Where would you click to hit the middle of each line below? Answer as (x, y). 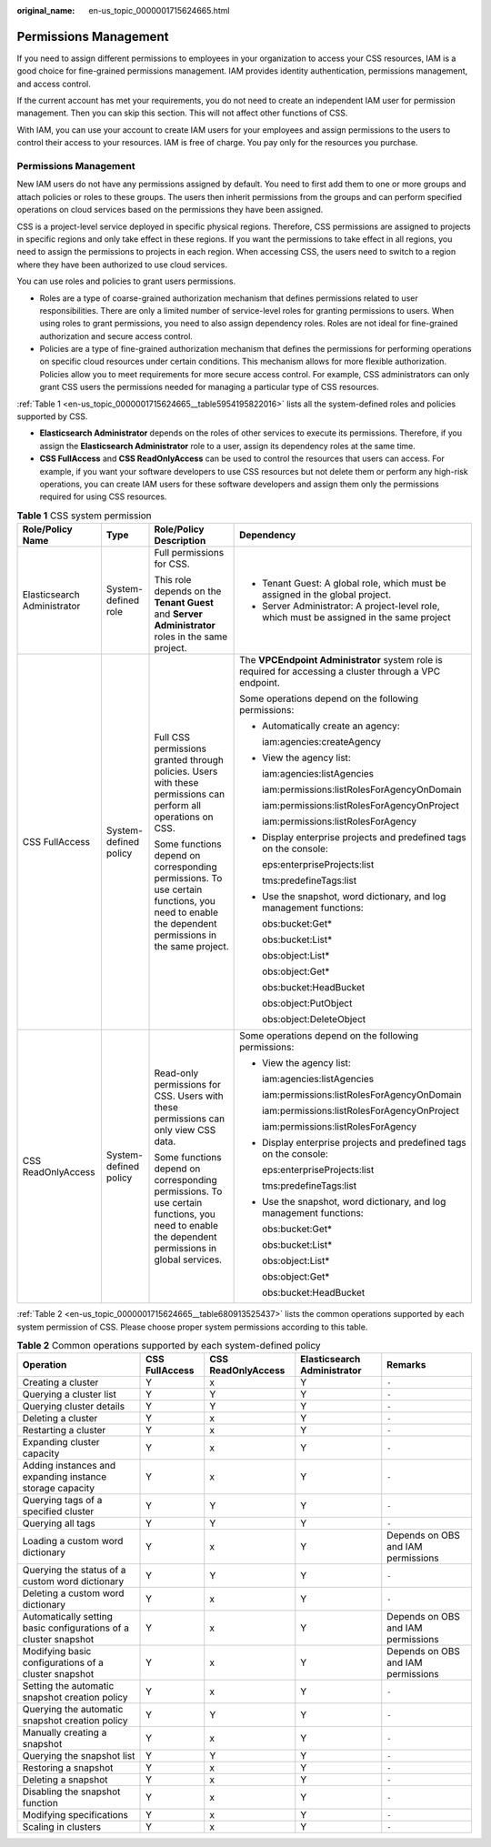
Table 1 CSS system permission (84, 516)
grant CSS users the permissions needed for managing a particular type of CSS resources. (209, 387)
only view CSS (185, 1130)
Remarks (406, 1365)
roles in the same (191, 637)
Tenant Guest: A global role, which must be (354, 584)
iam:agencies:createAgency (322, 742)
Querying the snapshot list (79, 1756)
